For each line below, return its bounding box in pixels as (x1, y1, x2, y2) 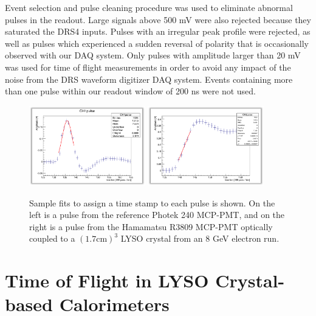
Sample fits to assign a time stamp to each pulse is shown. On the (29, 196, 275, 209)
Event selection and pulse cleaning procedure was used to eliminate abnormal (5, 1, 293, 13)
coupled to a (29, 232, 75, 245)
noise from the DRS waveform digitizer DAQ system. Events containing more (5, 72, 293, 85)
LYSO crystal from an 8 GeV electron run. (120, 232, 280, 245)
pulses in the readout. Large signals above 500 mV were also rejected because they (5, 13, 311, 26)
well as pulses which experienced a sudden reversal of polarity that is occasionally (5, 37, 309, 49)
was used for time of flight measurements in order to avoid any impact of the (5, 60, 291, 73)
